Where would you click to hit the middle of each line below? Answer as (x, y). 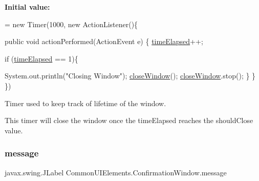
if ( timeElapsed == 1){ (41, 58)
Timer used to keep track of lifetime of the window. (85, 103)
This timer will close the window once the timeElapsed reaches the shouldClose (129, 120)
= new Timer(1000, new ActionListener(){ (71, 24)
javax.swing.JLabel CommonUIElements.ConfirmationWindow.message (116, 172)
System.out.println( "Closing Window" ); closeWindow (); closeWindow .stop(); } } (130, 76)
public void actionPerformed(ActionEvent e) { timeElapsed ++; (104, 41)
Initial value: (27, 7)
